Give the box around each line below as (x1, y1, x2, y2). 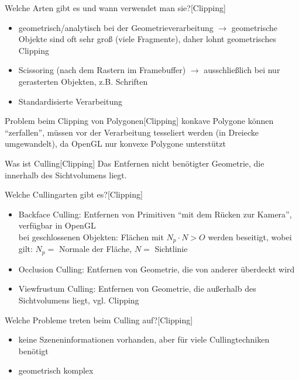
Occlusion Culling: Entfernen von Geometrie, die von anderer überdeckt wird (18, 262, 295, 275)
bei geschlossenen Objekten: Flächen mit (18, 230, 164, 243)
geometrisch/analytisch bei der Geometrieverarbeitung (18, 21, 214, 33)
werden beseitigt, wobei (208, 230, 292, 243)
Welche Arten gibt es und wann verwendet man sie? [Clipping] (5, 2, 226, 13)
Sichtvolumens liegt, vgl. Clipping (18, 294, 139, 306)
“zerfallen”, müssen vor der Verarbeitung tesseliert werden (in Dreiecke (5, 126, 259, 138)
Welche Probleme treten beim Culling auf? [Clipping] (5, 313, 193, 326)
